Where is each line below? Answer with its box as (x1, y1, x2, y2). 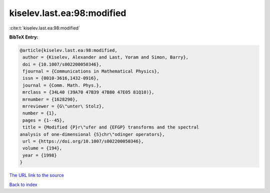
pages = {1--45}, (22, 117, 65, 123)
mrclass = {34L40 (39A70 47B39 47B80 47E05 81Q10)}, (22, 89, 154, 95)
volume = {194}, (22, 145, 62, 151)
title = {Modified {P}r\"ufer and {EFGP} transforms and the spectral (22, 124, 199, 130)
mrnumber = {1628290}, (22, 96, 78, 102)
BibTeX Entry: (9, 34, 38, 40)
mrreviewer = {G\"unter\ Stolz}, (22, 103, 104, 109)
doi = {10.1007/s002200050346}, (22, 61, 102, 67)
